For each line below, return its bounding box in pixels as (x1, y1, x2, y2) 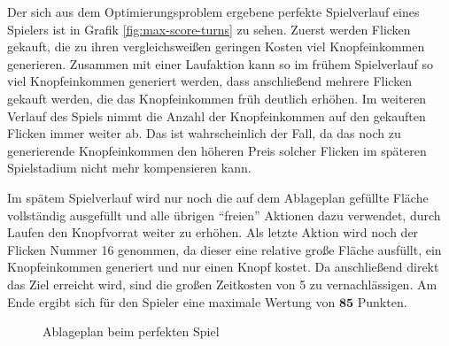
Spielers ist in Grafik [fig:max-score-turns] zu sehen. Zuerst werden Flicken (7, 19, 411, 38)
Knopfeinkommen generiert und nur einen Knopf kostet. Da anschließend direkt (7, 258, 439, 276)
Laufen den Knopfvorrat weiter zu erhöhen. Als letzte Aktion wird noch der (7, 223, 419, 242)
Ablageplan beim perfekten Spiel (43, 322, 220, 341)
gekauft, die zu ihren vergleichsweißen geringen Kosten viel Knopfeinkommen (7, 37, 425, 56)
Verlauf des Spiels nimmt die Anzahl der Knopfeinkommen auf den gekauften (7, 106, 426, 125)
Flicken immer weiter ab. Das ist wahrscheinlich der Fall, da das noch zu (7, 124, 401, 142)
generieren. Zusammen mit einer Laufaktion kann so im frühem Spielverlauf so (7, 54, 433, 73)
